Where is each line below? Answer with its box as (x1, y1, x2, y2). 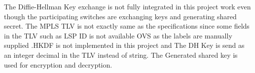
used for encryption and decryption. (4, 59, 112, 70)
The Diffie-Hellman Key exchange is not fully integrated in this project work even (4, 1, 251, 11)
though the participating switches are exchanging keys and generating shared (4, 11, 237, 21)
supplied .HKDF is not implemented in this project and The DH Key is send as (4, 40, 245, 50)
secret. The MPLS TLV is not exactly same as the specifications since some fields (4, 21, 250, 31)
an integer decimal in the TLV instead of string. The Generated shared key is (4, 49, 238, 60)
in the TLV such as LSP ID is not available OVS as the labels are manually (4, 30, 232, 40)
